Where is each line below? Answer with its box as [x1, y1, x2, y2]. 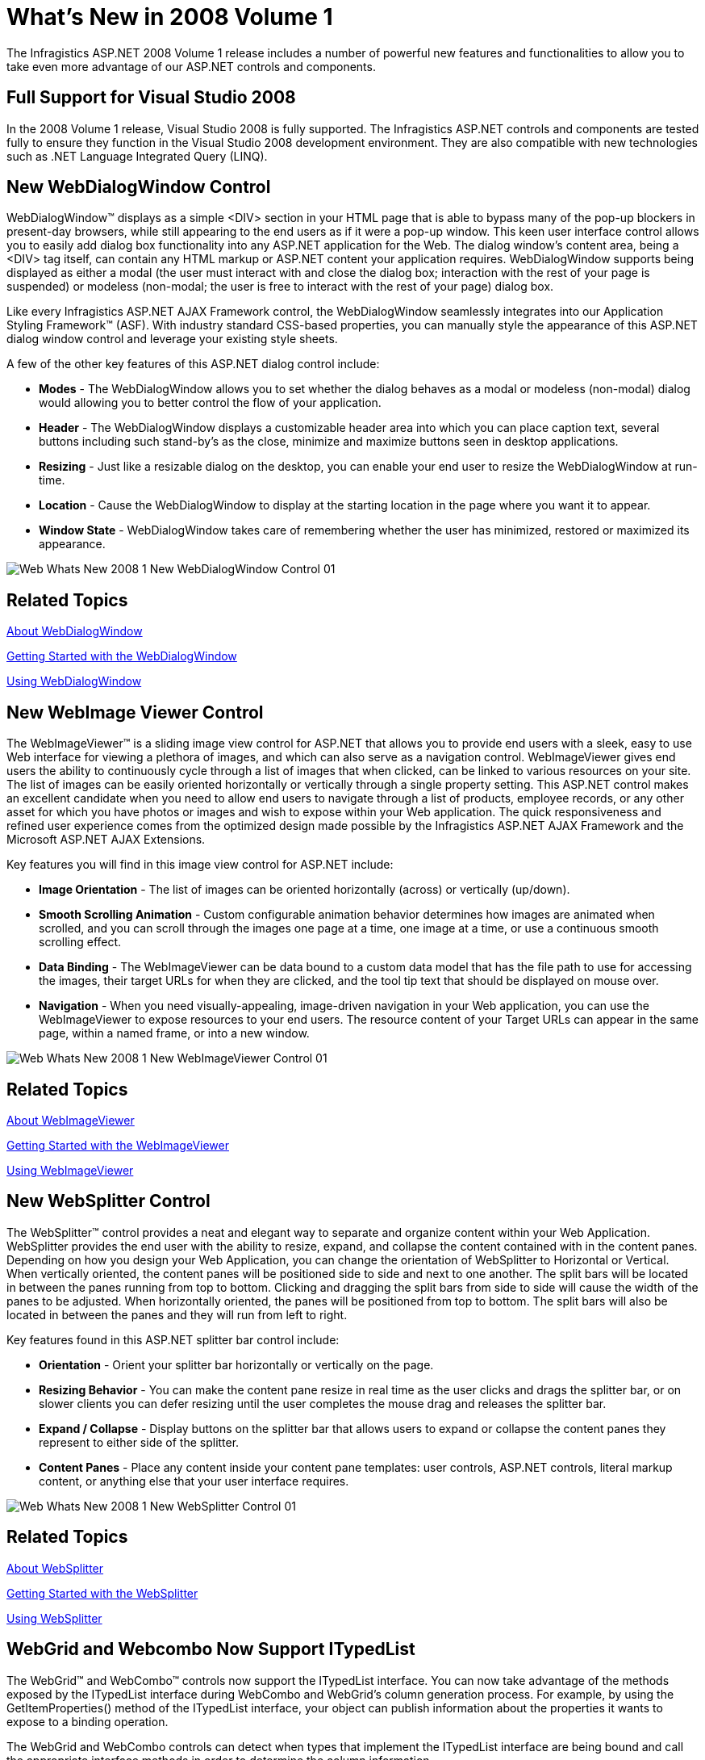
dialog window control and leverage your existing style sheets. [6, 332, 338, 346]
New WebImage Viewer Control [6, 702, 264, 723]
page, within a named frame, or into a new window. [39, 1026, 310, 1041]
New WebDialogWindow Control [6, 177, 271, 198]
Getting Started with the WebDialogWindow [6, 649, 237, 664]
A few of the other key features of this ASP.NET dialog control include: [6, 357, 380, 371]
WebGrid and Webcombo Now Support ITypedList [6, 1639, 415, 1660]
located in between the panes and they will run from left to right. [6, 1307, 348, 1322]
